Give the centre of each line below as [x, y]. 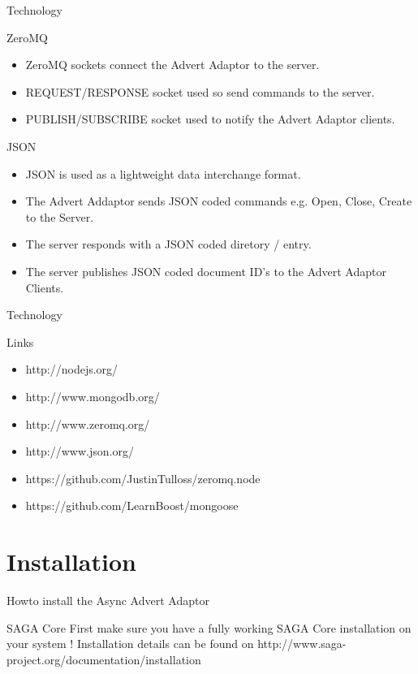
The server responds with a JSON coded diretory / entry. [168, 244]
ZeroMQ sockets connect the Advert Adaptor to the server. [172, 65]
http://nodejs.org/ [72, 369]
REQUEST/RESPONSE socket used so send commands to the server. [200, 91]
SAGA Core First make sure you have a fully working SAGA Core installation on [209, 627]
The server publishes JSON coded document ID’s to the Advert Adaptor [206, 271]
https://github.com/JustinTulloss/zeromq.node [143, 478]
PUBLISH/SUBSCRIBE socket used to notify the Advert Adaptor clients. [210, 119]
